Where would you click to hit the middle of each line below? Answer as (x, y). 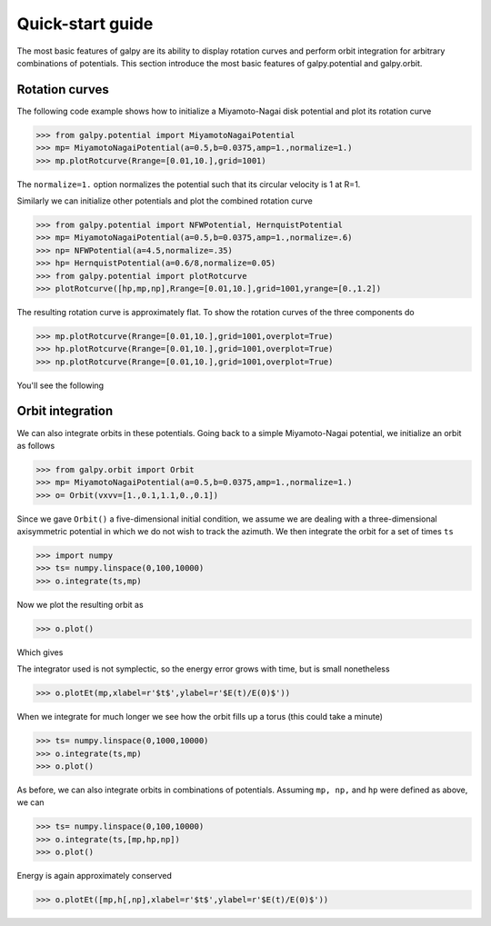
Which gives (40, 652)
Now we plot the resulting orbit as (80, 604)
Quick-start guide (85, 24)
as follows (36, 445)
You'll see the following (60, 385)
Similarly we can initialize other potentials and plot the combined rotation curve (165, 201)
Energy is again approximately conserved (95, 876)
